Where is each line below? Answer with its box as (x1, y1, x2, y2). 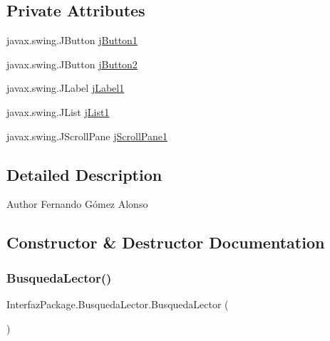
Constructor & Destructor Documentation (6, 231, 325, 253)
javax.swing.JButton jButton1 (6, 33, 138, 48)
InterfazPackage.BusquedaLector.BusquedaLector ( (6, 296, 229, 311)
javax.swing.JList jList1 (6, 104, 110, 119)
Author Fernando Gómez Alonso (6, 196, 148, 211)
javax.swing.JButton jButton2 (6, 56, 138, 71)
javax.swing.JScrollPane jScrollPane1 (6, 128, 167, 143)
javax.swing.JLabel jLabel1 (6, 80, 125, 95)
